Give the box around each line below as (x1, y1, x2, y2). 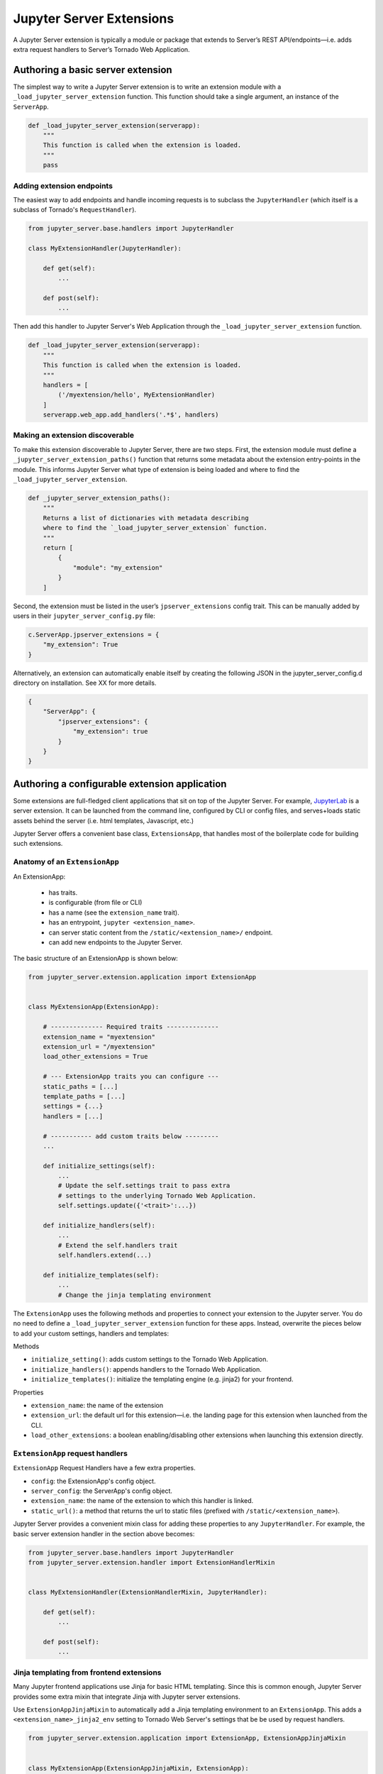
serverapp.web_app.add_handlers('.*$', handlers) (43, 411, 219, 419)
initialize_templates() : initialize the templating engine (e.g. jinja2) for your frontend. (30, 1375, 294, 1384)
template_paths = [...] (43, 1092, 126, 1100)
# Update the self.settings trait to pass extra (57, 1181, 231, 1190)
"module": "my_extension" (72, 563, 163, 571)
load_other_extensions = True (43, 1052, 148, 1061)
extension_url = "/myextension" (43, 1043, 156, 1051)
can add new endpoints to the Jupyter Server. (48, 937, 183, 947)
